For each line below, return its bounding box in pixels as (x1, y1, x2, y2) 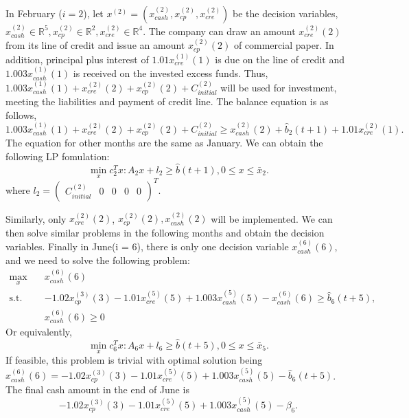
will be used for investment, (220, 80, 337, 94)
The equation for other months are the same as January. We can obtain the (5, 135, 323, 150)
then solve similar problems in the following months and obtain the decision (5, 225, 325, 239)
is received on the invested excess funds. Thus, (73, 66, 268, 80)
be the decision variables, (233, 6, 338, 20)
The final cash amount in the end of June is (5, 382, 189, 396)
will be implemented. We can (211, 211, 333, 225)
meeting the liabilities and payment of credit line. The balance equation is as (5, 93, 329, 108)
